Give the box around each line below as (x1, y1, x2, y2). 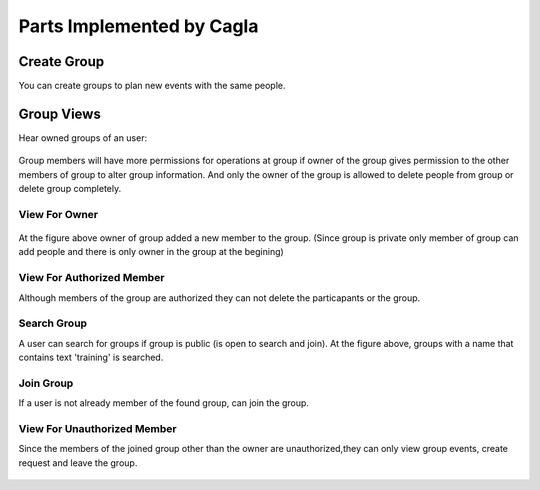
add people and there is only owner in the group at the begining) (18, 246, 284, 258)
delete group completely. (18, 183, 122, 195)
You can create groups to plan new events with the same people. (18, 80, 286, 92)
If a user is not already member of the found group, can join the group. (18, 397, 310, 409)
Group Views (18, 105, 102, 122)
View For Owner (18, 207, 99, 221)
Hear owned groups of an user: (18, 131, 148, 144)
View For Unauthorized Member (18, 422, 177, 436)
